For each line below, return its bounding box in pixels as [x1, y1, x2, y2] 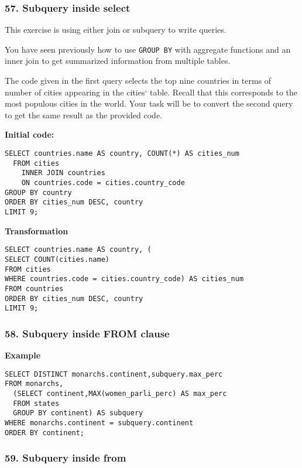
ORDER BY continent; [5, 428, 85, 437]
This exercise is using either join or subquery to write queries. [5, 23, 227, 36]
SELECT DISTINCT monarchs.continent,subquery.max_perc [5, 370, 223, 378]
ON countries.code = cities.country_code [21, 179, 185, 187]
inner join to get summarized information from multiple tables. [5, 54, 231, 67]
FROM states [13, 399, 60, 408]
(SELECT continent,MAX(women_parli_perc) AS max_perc [13, 389, 227, 398]
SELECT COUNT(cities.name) [5, 255, 109, 264]
